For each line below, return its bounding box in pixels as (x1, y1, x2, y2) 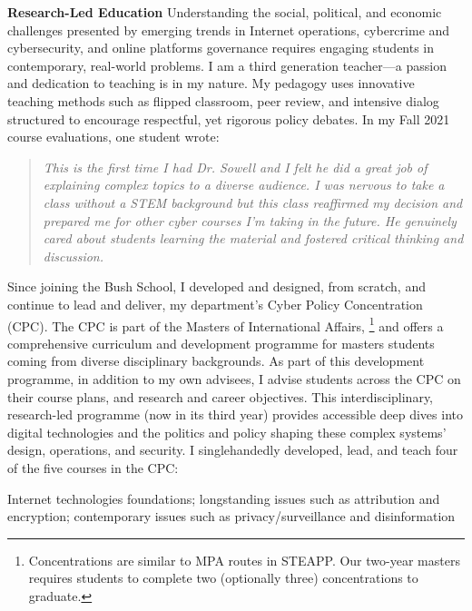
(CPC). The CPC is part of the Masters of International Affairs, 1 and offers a (7, 313, 444, 335)
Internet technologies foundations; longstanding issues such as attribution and (7, 488, 440, 508)
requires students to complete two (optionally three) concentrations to (28, 568, 418, 587)
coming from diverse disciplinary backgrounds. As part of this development (7, 351, 425, 370)
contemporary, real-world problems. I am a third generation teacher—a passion (7, 55, 447, 74)
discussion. (43, 246, 104, 265)
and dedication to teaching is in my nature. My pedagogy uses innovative (7, 74, 415, 93)
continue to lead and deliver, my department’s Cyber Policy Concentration (7, 294, 423, 313)
